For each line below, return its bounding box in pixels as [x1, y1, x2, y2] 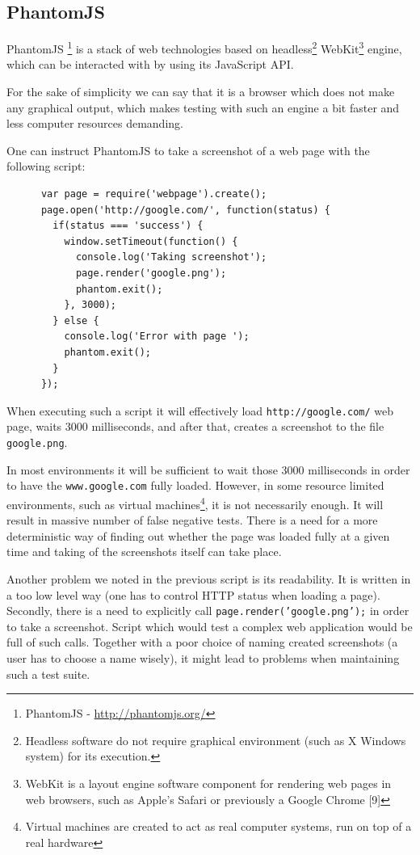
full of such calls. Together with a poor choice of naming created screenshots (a [6, 634, 398, 651]
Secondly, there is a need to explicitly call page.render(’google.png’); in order [6, 602, 409, 619]
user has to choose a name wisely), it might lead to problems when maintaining [6, 649, 400, 666]
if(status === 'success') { [52, 220, 204, 232]
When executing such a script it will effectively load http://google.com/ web [6, 402, 394, 419]
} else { [52, 314, 99, 326]
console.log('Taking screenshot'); [75, 251, 267, 263]
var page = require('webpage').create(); [40, 188, 267, 200]
